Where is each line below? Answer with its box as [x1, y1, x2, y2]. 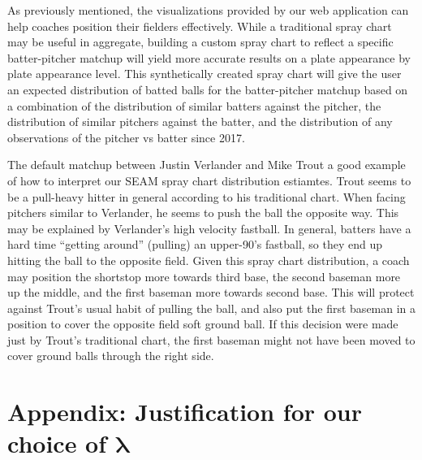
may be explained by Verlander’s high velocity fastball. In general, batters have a [7, 219, 411, 237]
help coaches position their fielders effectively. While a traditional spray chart [7, 17, 392, 34]
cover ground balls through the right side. [7, 347, 214, 364]
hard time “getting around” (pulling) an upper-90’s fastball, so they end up [7, 236, 383, 253]
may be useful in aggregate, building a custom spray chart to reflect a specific [7, 33, 394, 50]
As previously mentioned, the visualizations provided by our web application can [7, 2, 409, 18]
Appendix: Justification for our [7, 395, 363, 428]
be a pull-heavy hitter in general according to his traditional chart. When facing [7, 188, 406, 205]
